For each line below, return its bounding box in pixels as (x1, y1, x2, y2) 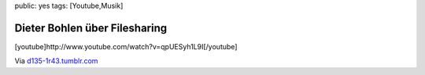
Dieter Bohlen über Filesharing (14, 21, 168, 34)
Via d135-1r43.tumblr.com (14, 56, 98, 66)
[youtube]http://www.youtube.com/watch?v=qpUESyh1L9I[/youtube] (14, 41, 238, 51)
